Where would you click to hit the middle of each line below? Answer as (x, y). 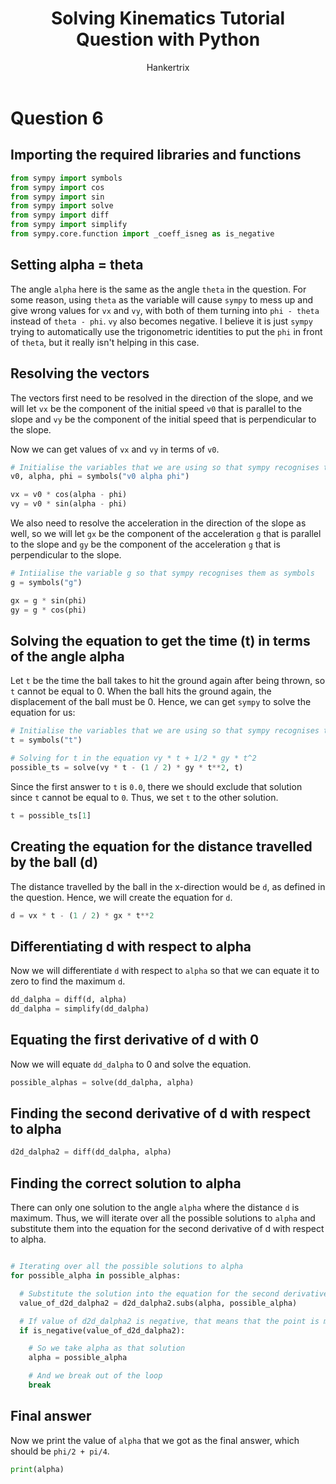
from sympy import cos (57, 187)
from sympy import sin (57, 197)
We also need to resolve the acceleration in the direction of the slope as (158, 523)
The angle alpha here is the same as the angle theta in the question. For (158, 289)
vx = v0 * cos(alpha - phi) (69, 495)
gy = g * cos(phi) (48, 610)
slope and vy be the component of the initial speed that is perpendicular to (163, 419)
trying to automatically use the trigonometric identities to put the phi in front (166, 331)
